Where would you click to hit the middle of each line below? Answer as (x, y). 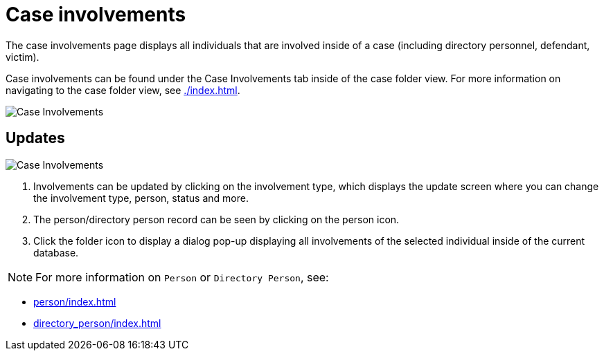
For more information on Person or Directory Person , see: (182, 277)
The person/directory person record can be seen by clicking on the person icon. (216, 219)
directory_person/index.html (97, 323)
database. (56, 252)
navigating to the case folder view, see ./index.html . (123, 90)
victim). (23, 57)
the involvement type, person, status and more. (141, 198)
